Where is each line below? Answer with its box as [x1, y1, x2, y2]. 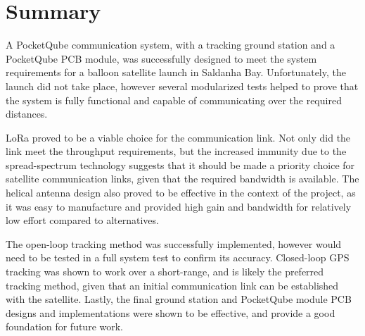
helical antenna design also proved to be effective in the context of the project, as [6, 185, 356, 200]
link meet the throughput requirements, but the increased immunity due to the [6, 144, 347, 158]
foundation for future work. [6, 319, 124, 334]
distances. [6, 106, 48, 121]
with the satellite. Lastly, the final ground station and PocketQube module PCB [6, 292, 352, 306]
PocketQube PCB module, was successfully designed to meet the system [6, 51, 317, 66]
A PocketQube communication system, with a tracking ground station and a [6, 37, 335, 52]
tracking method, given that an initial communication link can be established [6, 278, 339, 292]
